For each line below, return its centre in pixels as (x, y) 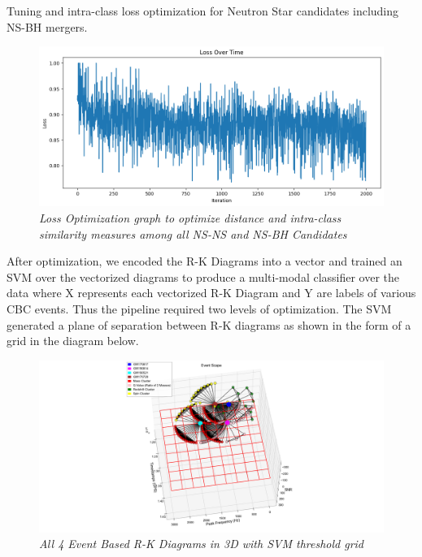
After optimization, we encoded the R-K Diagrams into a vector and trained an (204, 261)
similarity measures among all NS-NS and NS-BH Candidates (193, 233)
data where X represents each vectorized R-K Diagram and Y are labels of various (211, 293)
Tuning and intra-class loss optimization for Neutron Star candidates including (203, 11)
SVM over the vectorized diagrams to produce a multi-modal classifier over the (203, 276)
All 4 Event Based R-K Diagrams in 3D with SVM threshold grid (201, 544)
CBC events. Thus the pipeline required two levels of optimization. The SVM (199, 309)
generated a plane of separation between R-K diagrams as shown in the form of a (209, 324)
